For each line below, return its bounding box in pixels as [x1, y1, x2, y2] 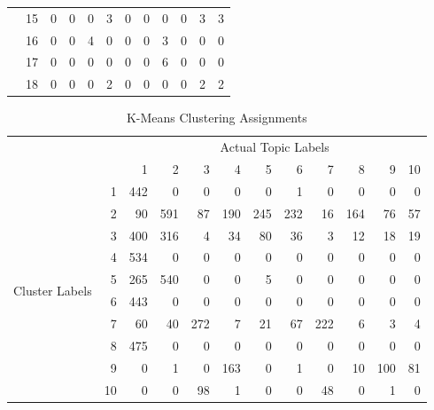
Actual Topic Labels [220, 138, 329, 156]
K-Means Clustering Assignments [126, 108, 307, 127]
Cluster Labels [13, 280, 92, 299]
